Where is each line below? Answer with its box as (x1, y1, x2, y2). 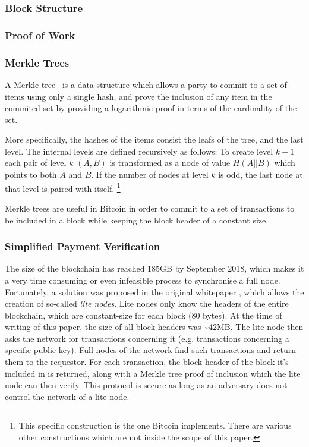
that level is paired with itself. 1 (5, 180, 121, 194)
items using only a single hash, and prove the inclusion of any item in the (5, 90, 272, 102)
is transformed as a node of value (109, 156, 231, 169)
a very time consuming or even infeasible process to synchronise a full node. (5, 273, 280, 286)
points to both (5, 168, 57, 181)
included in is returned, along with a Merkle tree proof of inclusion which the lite (5, 367, 301, 379)
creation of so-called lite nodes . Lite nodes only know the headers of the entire (5, 297, 289, 310)
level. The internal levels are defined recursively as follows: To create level (5, 144, 273, 157)
